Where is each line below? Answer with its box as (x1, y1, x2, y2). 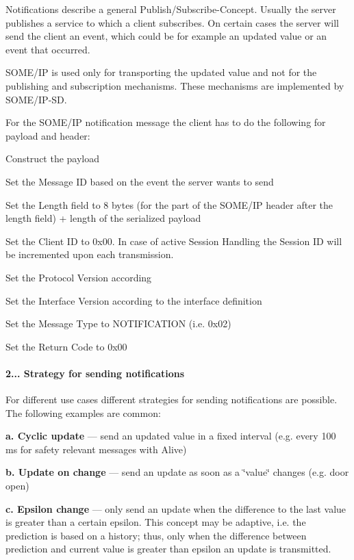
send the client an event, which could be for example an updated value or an (5, 29, 327, 43)
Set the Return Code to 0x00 (5, 339, 127, 353)
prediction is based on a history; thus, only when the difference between (5, 528, 307, 542)
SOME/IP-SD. (5, 92, 67, 106)
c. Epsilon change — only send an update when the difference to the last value (5, 501, 346, 516)
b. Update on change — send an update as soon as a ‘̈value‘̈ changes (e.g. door (5, 465, 349, 479)
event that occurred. (5, 42, 90, 56)
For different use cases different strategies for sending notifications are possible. (5, 392, 338, 407)
